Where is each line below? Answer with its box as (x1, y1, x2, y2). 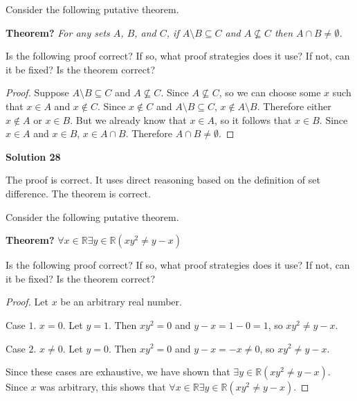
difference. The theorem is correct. (6, 186, 151, 200)
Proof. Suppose (6, 85, 69, 100)
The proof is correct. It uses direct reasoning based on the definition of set (6, 172, 320, 187)
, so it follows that (214, 112, 292, 127)
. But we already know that (70, 112, 187, 127)
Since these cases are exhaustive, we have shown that (6, 364, 230, 379)
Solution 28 (6, 149, 61, 163)
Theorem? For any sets (6, 25, 110, 39)
